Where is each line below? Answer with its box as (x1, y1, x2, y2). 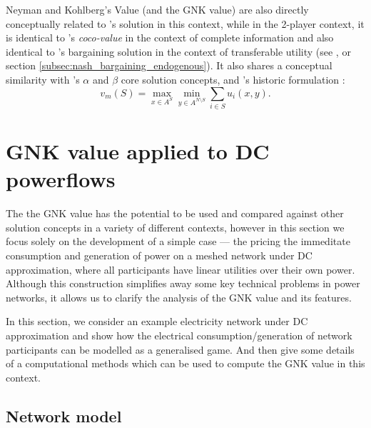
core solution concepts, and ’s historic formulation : (121, 71, 345, 86)
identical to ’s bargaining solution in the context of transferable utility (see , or (6, 44, 351, 59)
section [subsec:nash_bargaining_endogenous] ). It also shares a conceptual (6, 58, 332, 73)
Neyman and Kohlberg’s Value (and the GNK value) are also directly (6, 2, 309, 16)
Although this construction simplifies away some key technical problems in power (6, 276, 360, 291)
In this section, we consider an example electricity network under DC (6, 314, 308, 329)
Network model (6, 404, 122, 427)
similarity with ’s (6, 71, 80, 86)
